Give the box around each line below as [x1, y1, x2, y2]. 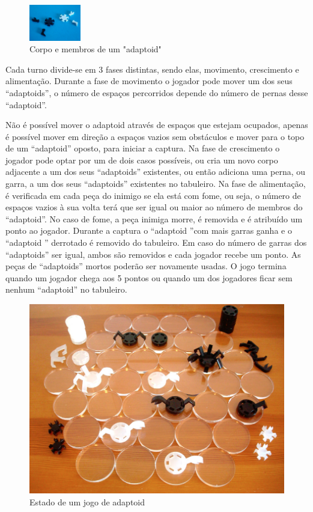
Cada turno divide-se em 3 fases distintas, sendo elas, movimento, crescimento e [5, 62, 299, 75]
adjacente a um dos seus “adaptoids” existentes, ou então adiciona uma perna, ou [5, 165, 306, 178]
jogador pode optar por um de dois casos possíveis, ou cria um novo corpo [5, 153, 278, 166]
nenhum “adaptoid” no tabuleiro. [5, 283, 127, 296]
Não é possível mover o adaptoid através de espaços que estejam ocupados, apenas [5, 118, 308, 131]
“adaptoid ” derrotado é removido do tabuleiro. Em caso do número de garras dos [5, 236, 307, 249]
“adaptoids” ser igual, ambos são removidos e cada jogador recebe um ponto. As [5, 248, 301, 260]
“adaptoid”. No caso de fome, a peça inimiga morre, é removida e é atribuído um [5, 212, 303, 225]
